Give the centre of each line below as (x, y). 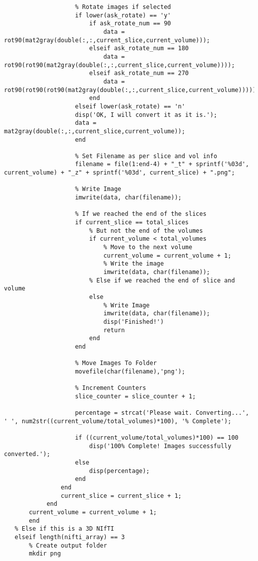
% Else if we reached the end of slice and (162, 280)
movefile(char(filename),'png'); (130, 371)
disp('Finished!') (134, 322)
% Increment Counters (111, 388)
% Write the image (134, 264)
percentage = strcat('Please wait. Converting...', (162, 413)
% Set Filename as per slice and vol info (146, 156)
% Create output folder (68, 545)
